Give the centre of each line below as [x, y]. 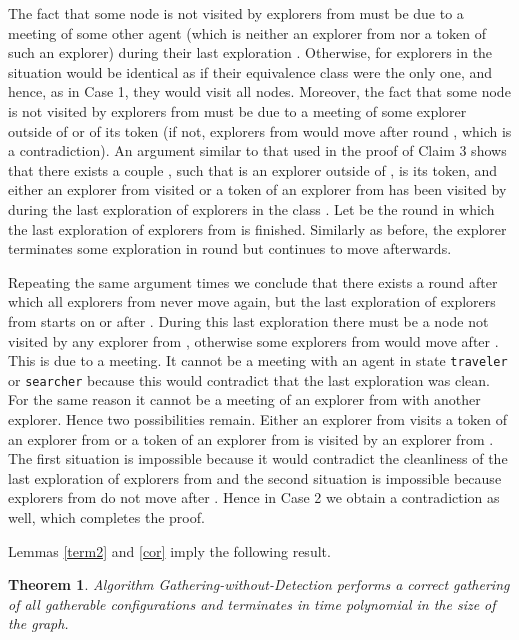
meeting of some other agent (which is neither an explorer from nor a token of [247, 32]
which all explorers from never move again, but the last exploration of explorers [252, 301]
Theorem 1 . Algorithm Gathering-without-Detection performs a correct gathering [259, 584]
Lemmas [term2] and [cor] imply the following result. [169, 550]
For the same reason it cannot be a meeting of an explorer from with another [244, 399]
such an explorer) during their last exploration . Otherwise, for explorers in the [250, 52]
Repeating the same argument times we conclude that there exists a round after [253, 281]
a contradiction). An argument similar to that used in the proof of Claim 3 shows [257, 150]
